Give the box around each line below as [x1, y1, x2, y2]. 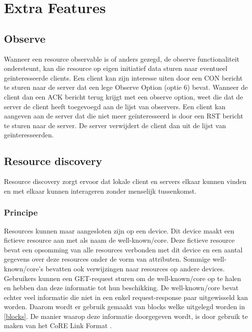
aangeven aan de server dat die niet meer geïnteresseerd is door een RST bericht [4, 111, 243, 121]
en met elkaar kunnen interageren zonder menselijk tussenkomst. [4, 185, 197, 196]
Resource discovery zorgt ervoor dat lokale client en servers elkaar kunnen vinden [4, 176, 247, 186]
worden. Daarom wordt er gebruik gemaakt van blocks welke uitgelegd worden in [4, 301, 245, 312]
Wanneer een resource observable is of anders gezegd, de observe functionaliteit [4, 53, 239, 64]
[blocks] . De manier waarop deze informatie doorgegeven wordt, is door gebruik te [4, 311, 248, 321]
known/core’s [4, 263, 44, 273]
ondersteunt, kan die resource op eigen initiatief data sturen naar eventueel [4, 63, 228, 73]
